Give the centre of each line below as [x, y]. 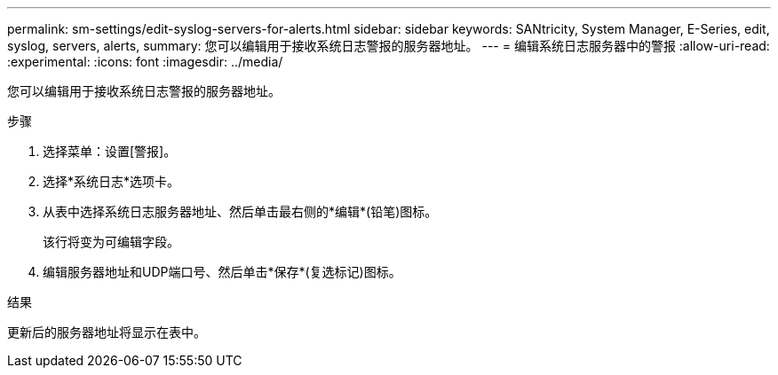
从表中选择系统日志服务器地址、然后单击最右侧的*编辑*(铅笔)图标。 [240, 211]
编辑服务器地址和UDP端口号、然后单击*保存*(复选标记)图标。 [222, 272]
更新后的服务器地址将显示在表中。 [107, 332]
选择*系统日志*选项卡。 [111, 181]
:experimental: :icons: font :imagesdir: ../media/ [145, 62]
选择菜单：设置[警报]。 [110, 151]
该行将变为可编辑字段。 [111, 242]
